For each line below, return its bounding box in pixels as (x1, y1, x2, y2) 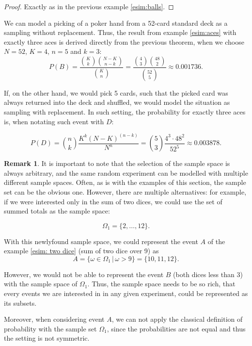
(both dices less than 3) (173, 269, 243, 279)
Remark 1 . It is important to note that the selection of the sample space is (4, 158, 230, 168)
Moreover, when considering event (4, 314, 105, 324)
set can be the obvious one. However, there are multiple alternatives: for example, (4, 186, 247, 197)
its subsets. (4, 297, 37, 308)
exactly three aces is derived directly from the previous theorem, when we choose (4, 36, 244, 47)
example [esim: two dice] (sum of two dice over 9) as (4, 246, 159, 256)
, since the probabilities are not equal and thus (107, 323, 246, 333)
